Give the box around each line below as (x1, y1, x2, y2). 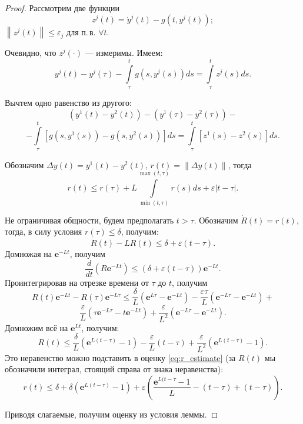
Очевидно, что (5, 46, 56, 59)
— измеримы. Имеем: (85, 46, 163, 59)
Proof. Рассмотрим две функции (5, 2, 119, 14)
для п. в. (66, 26, 96, 38)
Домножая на (5, 248, 52, 260)
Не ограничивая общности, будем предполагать (5, 213, 174, 226)
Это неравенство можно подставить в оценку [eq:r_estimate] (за (5, 351, 236, 363)
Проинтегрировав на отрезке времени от (5, 276, 149, 288)
